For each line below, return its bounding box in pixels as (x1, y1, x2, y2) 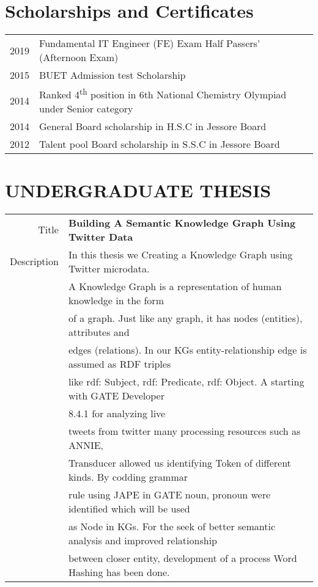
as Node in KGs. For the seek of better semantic (68, 519, 275, 533)
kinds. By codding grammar (68, 469, 188, 484)
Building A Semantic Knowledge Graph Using (68, 215, 296, 230)
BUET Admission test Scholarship (39, 68, 186, 82)
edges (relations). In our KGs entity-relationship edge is (68, 342, 307, 357)
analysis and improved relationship (68, 533, 217, 547)
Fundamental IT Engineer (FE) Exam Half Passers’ (39, 36, 261, 51)
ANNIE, (68, 437, 104, 452)
